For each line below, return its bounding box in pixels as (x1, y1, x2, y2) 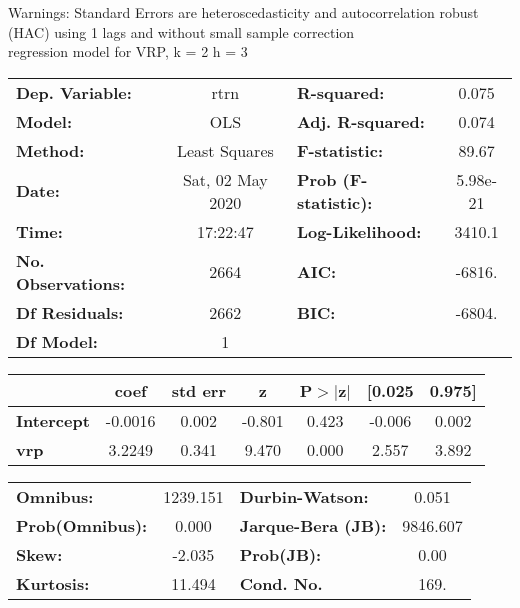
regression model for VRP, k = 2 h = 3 (8, 41, 248, 62)
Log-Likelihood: (296, 219, 422, 243)
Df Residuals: (16, 300, 124, 324)
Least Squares (176, 138, 274, 162)
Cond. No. (239, 571, 323, 595)
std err (171, 378, 226, 402)
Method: (16, 138, 85, 162)
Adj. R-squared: (296, 109, 425, 133)
